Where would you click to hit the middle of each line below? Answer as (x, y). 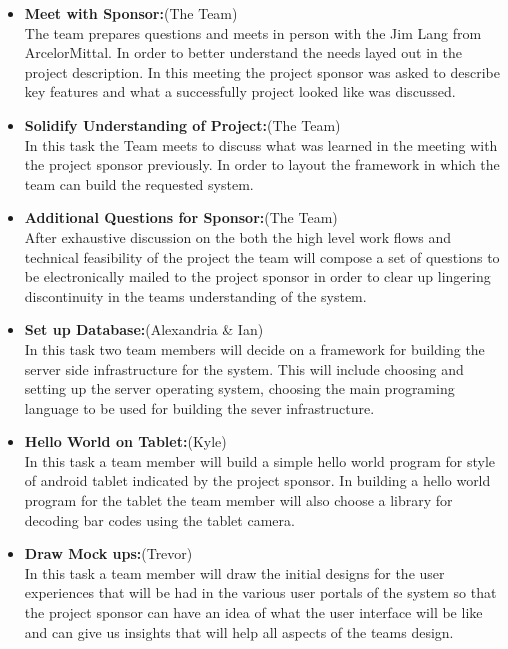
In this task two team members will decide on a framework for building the (254, 348)
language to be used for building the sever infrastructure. (199, 407)
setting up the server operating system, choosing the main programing (239, 388)
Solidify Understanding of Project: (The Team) (182, 124)
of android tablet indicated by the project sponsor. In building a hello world (257, 480)
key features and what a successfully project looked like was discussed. (240, 91)
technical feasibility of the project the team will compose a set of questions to (262, 256)
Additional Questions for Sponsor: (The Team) (181, 217)
